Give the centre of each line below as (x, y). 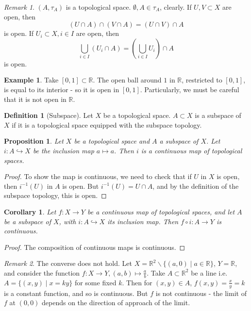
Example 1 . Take (31, 80)
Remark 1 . (19, 7)
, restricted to (202, 80)
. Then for (137, 282)
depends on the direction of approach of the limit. (116, 303)
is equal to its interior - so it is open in (62, 89)
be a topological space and (112, 141)
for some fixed (95, 282)
